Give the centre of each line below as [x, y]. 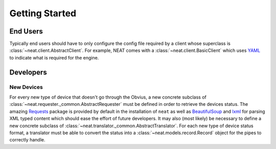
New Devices [26, 87]
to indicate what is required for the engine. [54, 57]
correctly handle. [27, 140]
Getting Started [43, 13]
